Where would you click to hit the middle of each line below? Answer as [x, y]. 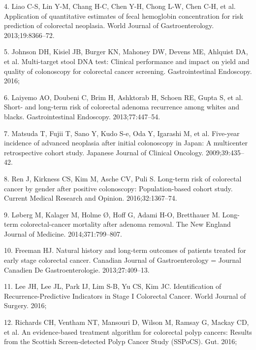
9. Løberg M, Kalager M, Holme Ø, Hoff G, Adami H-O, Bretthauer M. [112, 214]
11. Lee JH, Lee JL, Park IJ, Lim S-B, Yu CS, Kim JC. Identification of [113, 286]
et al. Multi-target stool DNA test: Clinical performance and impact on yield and [127, 61]
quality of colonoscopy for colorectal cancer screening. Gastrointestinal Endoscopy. [128, 71]
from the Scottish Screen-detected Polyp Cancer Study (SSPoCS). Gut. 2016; [121, 341]
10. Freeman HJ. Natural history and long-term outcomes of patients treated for [125, 250]
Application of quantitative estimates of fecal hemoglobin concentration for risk [124, 16]
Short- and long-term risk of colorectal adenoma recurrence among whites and [122, 107]
